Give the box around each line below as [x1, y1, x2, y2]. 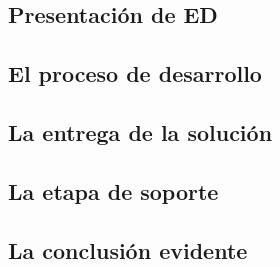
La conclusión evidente [8, 234, 248, 265]
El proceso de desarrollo [8, 58, 262, 89]
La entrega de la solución [8, 116, 273, 147]
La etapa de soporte [8, 175, 219, 206]
